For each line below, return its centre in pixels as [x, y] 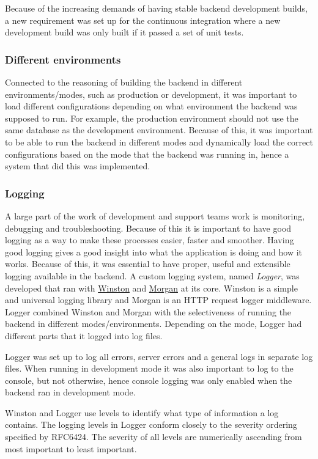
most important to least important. [71, 448]
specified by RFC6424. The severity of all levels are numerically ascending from [153, 437]
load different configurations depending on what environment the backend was [151, 106]
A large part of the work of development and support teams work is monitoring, [155, 215]
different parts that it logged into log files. [84, 335]
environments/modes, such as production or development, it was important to [151, 94]
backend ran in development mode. [70, 392]
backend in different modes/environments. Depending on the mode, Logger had [153, 324]
